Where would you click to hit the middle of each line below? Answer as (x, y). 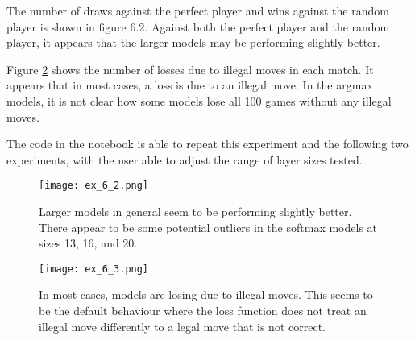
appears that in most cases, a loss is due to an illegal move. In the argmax (190, 85)
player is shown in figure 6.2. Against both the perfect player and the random (198, 26)
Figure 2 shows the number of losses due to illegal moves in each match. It (190, 69)
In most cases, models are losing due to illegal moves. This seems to (206, 294)
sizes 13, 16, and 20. (88, 243)
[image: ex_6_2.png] (94, 186)
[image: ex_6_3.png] (94, 269)
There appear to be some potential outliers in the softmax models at (208, 227)
